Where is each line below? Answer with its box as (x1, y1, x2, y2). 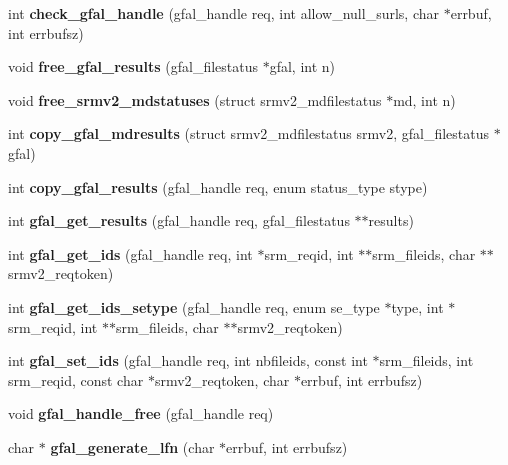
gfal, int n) (269, 56, 336, 77)
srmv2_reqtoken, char (154, 369, 290, 390)
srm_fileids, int (379, 350, 474, 371)
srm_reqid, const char (8, 369, 144, 390)
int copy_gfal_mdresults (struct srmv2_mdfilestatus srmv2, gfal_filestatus (8, 123, 489, 144)
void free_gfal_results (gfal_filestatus (8, 56, 259, 77)
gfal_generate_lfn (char (50, 436, 215, 457)
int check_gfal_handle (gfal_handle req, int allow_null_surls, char (8, 3, 440, 23)
